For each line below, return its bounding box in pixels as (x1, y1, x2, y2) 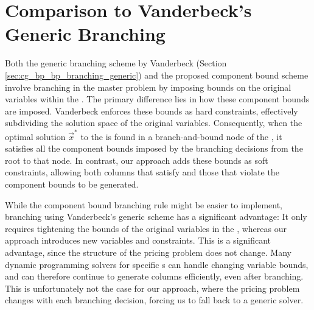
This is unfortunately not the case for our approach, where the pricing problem (5, 281, 300, 294)
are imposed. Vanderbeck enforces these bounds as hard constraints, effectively (5, 104, 298, 117)
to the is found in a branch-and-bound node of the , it (80, 130, 282, 143)
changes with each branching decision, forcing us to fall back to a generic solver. (5, 294, 304, 306)
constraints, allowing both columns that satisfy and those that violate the (5, 166, 279, 178)
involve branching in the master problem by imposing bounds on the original (5, 80, 291, 93)
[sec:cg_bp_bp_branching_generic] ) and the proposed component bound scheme (5, 68, 309, 81)
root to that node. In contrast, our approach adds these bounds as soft (5, 153, 268, 166)
